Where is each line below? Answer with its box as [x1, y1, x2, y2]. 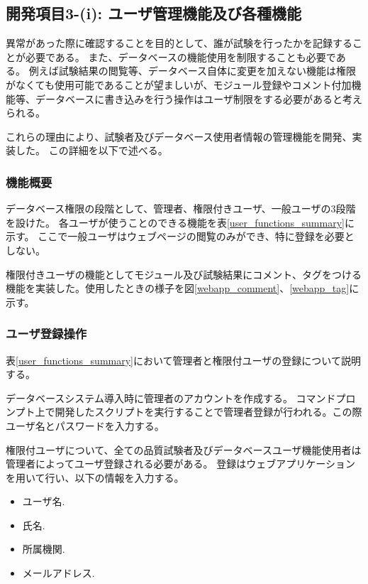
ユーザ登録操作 [6, 325, 87, 342]
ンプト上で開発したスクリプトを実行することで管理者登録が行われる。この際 [6, 404, 362, 419]
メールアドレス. [22, 566, 95, 580]
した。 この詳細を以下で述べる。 [15, 143, 168, 158]
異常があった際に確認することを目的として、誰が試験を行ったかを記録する [6, 36, 352, 50]
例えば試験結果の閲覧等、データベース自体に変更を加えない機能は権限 [28, 63, 356, 78]
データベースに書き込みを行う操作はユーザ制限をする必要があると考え [35, 91, 363, 106]
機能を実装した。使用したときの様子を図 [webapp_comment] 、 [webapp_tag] [6, 281, 350, 296]
